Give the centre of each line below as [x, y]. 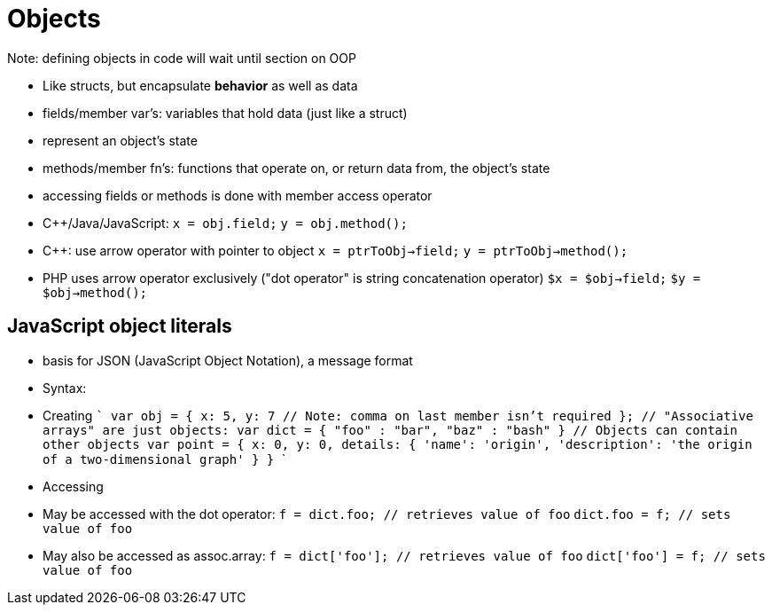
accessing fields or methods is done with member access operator [238, 195]
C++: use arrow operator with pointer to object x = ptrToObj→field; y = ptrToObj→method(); [335, 250]
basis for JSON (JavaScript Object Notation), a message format [228, 360]
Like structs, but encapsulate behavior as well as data [200, 85]
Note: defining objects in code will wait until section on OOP [182, 58]
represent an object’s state [120, 140]
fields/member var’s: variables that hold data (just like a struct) [225, 113]
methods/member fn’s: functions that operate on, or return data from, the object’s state [296, 168]
